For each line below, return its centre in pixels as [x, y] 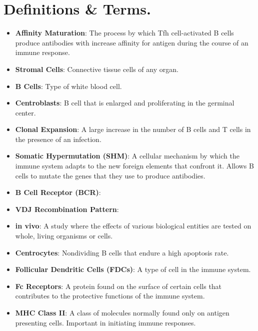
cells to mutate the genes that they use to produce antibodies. [110, 175]
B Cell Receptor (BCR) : [58, 192]
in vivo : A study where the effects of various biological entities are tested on [133, 226]
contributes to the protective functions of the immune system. [110, 296]
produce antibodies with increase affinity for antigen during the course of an [132, 42]
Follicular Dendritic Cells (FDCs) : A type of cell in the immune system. [133, 269]
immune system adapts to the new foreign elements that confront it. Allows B [134, 166]
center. [25, 112]
